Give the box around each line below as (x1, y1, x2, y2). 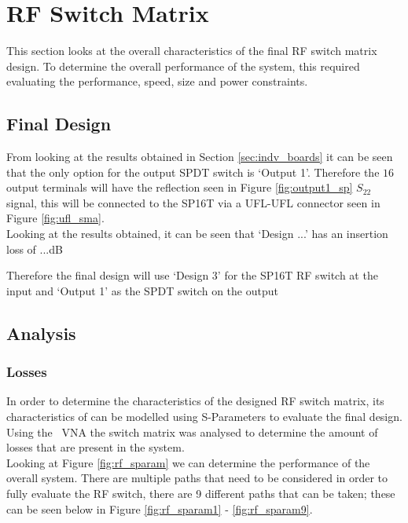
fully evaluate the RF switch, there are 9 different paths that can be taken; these (6, 485, 395, 502)
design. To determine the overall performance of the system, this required (6, 57, 360, 74)
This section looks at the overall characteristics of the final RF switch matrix (6, 42, 377, 59)
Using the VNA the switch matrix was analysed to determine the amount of (6, 423, 378, 440)
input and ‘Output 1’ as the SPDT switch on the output (6, 282, 278, 298)
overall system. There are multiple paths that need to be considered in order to (6, 470, 388, 486)
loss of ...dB (6, 240, 63, 257)
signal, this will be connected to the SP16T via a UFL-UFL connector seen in (6, 194, 380, 210)
